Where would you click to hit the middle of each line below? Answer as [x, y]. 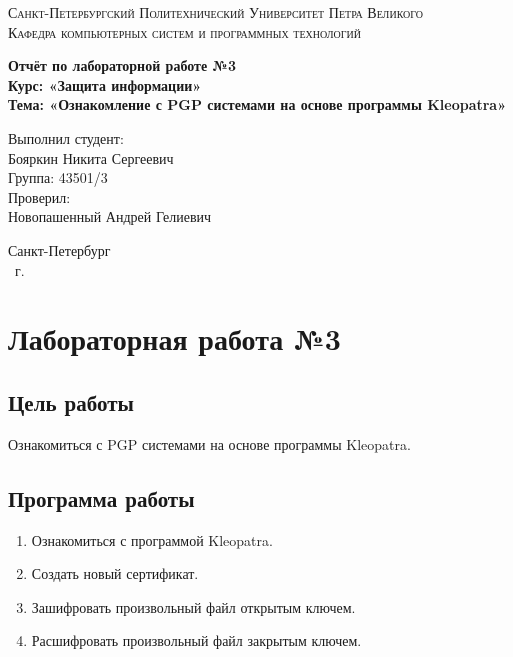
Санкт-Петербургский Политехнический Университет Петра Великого [216, 12]
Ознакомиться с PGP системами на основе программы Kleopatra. [209, 443]
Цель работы [71, 401]
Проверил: [39, 196]
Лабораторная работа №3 [174, 338]
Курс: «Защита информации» [105, 84]
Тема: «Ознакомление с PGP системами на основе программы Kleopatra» [257, 104]
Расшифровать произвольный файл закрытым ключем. [196, 640]
